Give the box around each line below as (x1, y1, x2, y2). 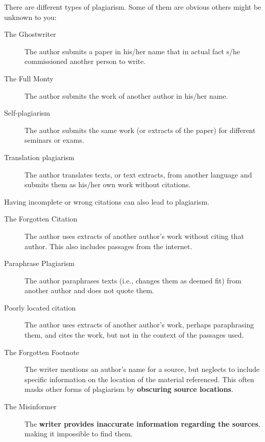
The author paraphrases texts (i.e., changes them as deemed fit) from (25, 275, 242, 285)
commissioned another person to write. (25, 56, 146, 67)
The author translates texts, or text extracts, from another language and (25, 169, 252, 180)
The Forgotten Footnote (4, 346, 80, 357)
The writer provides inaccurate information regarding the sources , (25, 418, 260, 429)
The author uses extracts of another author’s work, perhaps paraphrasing (25, 319, 254, 330)
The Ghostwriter (4, 29, 56, 39)
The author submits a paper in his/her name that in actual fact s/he (25, 46, 240, 56)
